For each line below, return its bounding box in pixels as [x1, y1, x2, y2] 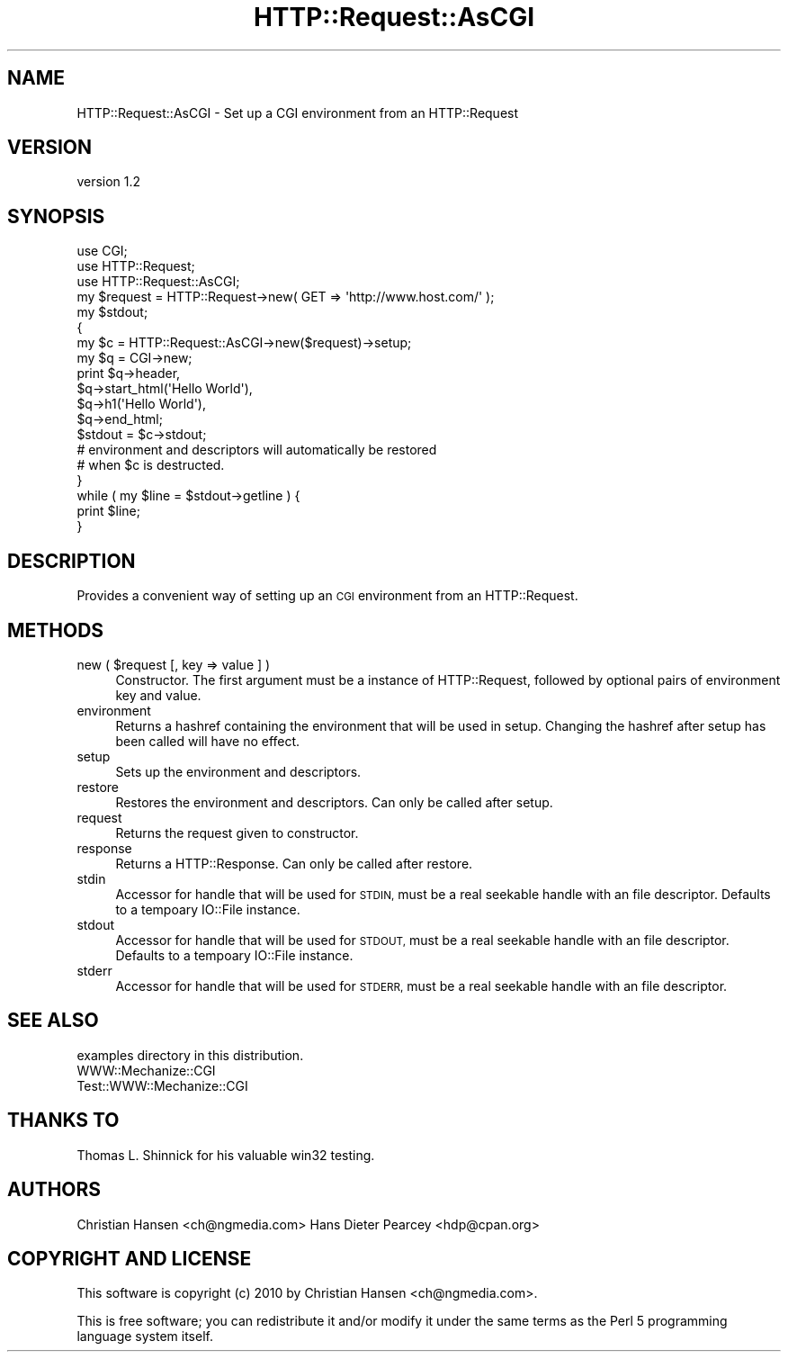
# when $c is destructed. [76, 457, 225, 473]
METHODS [7, 618, 104, 642]
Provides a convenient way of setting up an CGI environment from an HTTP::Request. [76, 588, 578, 604]
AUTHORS [7, 1178, 102, 1201]
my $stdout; [76, 304, 148, 320]
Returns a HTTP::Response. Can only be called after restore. [115, 855, 473, 871]
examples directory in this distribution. [76, 1047, 304, 1063]
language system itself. [76, 1328, 213, 1345]
